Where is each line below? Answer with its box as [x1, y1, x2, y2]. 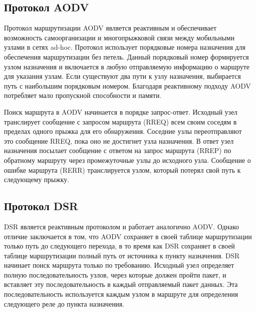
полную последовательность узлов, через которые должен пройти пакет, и [4, 269, 226, 280]
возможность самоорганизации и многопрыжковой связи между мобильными [4, 32, 235, 42]
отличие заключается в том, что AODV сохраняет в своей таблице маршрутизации [4, 231, 252, 241]
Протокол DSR [4, 198, 78, 214]
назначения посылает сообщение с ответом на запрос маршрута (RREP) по [4, 145, 231, 156]
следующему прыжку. [4, 174, 69, 185]
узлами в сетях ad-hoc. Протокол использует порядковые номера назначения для [4, 42, 246, 52]
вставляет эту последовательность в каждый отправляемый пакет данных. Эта [4, 279, 238, 289]
